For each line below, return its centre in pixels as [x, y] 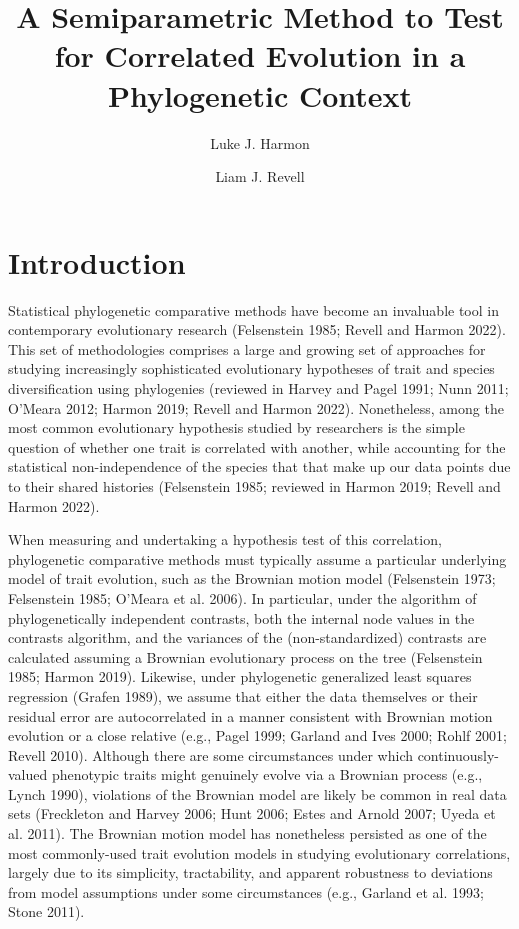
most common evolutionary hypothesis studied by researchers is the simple [236, 427]
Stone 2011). [46, 911]
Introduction [97, 261]
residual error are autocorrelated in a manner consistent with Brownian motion [250, 715]
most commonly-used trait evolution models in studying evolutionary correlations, [259, 852]
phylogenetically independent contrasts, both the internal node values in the [241, 617]
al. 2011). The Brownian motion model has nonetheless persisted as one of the [247, 833]
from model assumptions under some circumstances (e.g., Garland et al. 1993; [246, 891]
